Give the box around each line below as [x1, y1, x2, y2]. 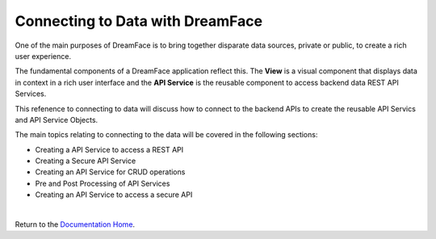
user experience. [15, 51, 72, 61]
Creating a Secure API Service [35, 156, 136, 166]
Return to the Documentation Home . [15, 220, 136, 229]
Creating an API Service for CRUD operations [35, 167, 186, 177]
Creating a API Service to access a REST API [35, 145, 184, 154]
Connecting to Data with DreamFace [15, 12, 262, 30]
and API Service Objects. [15, 115, 99, 124]
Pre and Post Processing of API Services [35, 178, 170, 188]
